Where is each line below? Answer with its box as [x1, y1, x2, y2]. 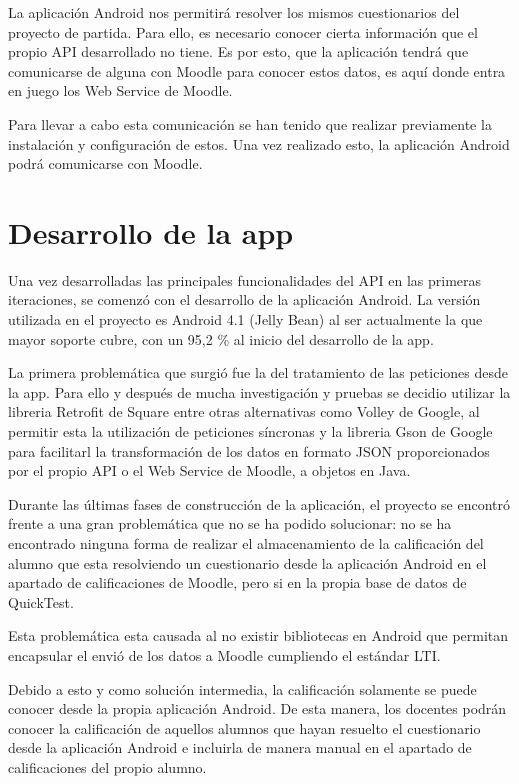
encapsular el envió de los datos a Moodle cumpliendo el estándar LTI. [8, 644, 441, 665]
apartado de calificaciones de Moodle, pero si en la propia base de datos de [8, 572, 467, 593]
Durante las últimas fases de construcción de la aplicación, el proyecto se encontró [8, 493, 511, 514]
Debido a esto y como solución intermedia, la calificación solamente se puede [8, 678, 477, 699]
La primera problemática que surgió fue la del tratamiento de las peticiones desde [8, 362, 509, 383]
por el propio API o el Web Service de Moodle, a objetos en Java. [8, 460, 411, 481]
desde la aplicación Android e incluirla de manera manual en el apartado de [8, 737, 472, 758]
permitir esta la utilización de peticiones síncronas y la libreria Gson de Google [8, 421, 493, 442]
